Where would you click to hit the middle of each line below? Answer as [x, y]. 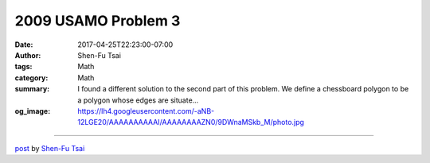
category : [31, 78]
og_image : [33, 111]
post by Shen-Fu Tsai [50, 148]
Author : [28, 55]
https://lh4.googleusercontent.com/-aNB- [146, 111]
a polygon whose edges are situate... [138, 100]
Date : [24, 45]
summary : [32, 89]
